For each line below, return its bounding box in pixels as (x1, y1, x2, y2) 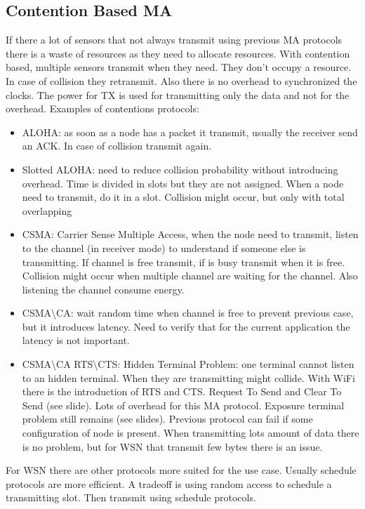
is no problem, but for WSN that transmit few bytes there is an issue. (22, 439, 323, 454)
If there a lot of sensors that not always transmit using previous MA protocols (6, 32, 343, 47)
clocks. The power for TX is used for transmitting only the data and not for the (6, 87, 350, 102)
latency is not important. (22, 333, 130, 348)
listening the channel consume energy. (22, 282, 185, 296)
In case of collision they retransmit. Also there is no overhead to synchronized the (6, 73, 357, 88)
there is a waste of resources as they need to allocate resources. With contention (6, 46, 350, 60)
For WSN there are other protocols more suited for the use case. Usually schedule (6, 463, 357, 477)
